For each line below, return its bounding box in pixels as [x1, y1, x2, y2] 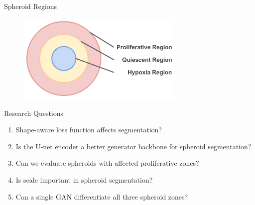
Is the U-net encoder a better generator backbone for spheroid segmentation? [15, 141, 252, 151]
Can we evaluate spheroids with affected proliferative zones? [15, 158, 199, 168]
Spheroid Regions [4, 1, 57, 11]
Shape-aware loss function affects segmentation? [15, 124, 162, 135]
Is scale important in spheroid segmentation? [15, 174, 153, 185]
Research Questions [4, 107, 64, 118]
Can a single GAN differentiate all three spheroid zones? [15, 191, 188, 202]
